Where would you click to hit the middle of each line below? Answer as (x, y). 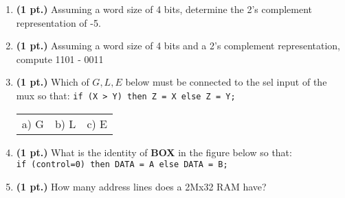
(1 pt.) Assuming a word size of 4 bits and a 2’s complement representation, (178, 46)
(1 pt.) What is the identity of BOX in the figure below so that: (154, 152)
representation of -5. (58, 22)
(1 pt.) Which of (53, 82)
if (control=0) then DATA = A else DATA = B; (122, 165)
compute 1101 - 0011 (60, 59)
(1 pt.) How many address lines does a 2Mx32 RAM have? (141, 186)
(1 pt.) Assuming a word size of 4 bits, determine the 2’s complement (164, 9)
